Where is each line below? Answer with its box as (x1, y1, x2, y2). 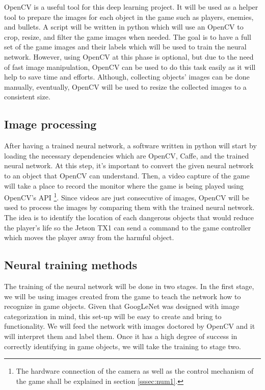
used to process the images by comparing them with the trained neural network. (4, 202, 255, 213)
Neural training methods (4, 257, 137, 273)
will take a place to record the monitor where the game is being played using (4, 180, 244, 191)
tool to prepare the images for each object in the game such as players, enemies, (4, 11, 254, 22)
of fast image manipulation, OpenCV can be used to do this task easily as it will (4, 61, 256, 72)
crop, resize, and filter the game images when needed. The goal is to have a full (4, 31, 251, 42)
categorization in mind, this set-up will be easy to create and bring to (4, 310, 222, 321)
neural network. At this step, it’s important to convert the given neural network (4, 160, 254, 171)
